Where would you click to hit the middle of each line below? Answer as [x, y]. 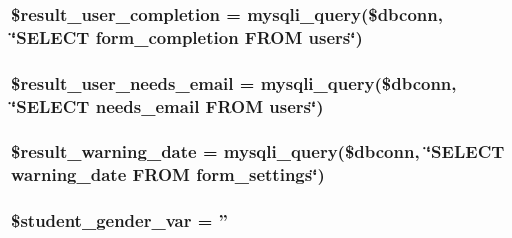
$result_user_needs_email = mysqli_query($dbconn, [234, 82]
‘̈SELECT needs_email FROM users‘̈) [167, 105]
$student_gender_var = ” [119, 220]
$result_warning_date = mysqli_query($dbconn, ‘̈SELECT [258, 151]
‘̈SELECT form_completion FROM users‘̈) [187, 36]
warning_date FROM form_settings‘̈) [168, 174]
